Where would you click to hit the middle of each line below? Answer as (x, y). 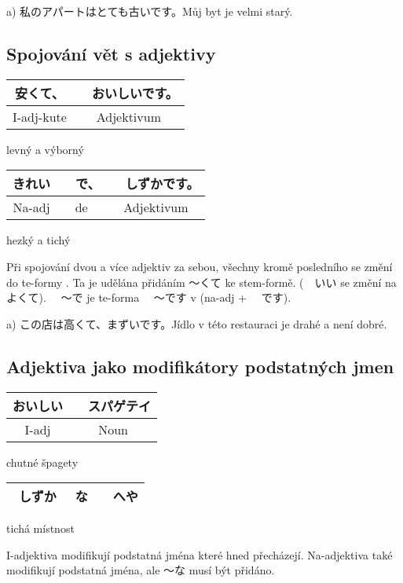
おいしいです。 (135, 93)
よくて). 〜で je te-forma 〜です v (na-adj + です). (149, 297)
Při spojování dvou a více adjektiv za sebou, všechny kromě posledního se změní (200, 266)
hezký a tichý (38, 240)
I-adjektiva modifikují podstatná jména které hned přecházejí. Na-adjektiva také (200, 554)
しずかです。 (162, 184)
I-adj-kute (40, 116)
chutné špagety (42, 462)
